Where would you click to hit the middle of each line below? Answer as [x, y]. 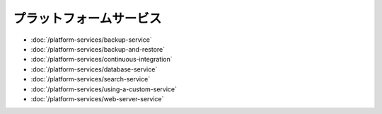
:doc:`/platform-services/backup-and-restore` [98, 49]
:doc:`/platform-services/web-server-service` [97, 98]
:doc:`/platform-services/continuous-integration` [102, 59]
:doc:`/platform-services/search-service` [91, 79]
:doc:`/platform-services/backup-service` [91, 40]
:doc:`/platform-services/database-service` [94, 69]
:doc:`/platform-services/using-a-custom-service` [104, 89]
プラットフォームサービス [87, 18]
